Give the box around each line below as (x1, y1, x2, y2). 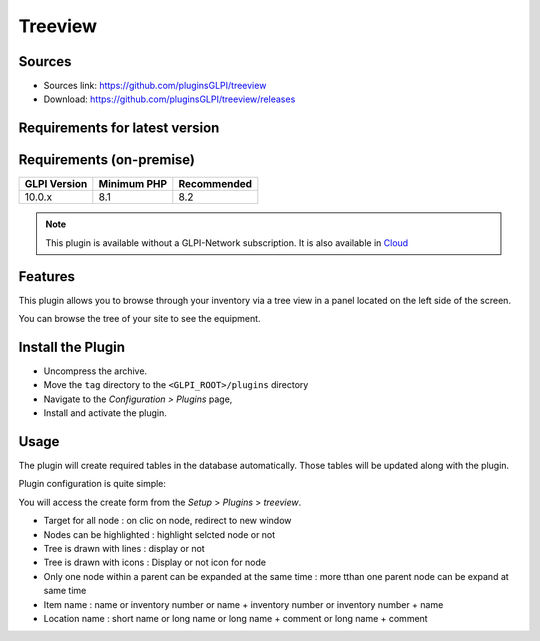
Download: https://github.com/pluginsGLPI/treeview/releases (43, 93, 296, 105)
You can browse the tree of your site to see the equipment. (18, 313, 261, 325)
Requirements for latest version (18, 120, 220, 137)
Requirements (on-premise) (18, 151, 195, 169)
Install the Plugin (18, 338, 125, 355)
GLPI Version (24, 177, 88, 191)
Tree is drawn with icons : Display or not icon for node (43, 556, 267, 569)
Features (18, 268, 75, 285)
